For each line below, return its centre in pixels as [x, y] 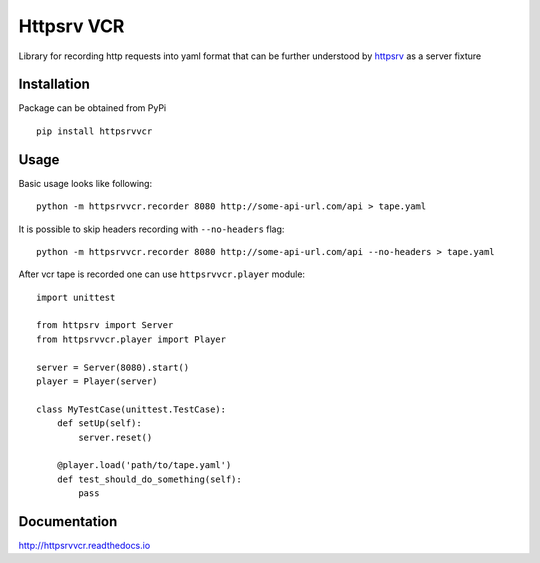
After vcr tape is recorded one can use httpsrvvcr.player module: [161, 274]
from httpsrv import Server [105, 325]
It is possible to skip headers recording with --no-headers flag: [151, 229]
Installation [54, 84]
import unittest [76, 297]
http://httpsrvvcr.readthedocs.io [84, 546]
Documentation [68, 521]
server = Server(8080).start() [113, 367]
